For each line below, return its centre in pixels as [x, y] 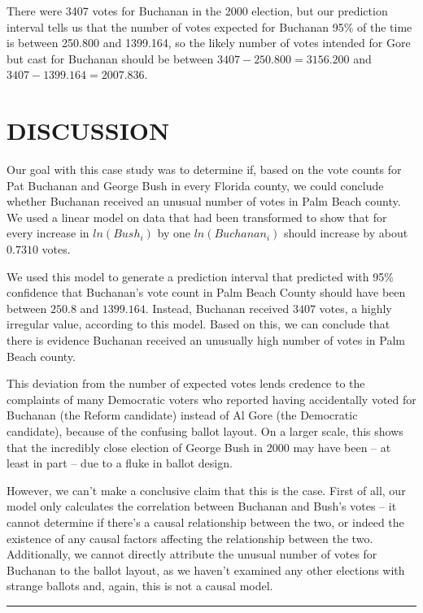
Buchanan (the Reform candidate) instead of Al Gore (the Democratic [182, 415]
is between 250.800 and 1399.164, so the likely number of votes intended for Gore [209, 43]
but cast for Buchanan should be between [110, 58]
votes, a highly [355, 308]
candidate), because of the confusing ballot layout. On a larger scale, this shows [205, 431]
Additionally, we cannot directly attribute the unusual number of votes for [192, 554]
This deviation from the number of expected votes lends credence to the [186, 383]
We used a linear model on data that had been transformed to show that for [197, 217]
